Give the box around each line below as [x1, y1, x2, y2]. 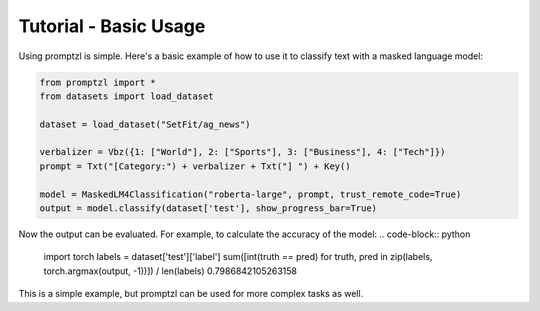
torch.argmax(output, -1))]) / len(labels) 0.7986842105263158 [43, 265, 297, 277]
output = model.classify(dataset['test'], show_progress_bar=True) [39, 203, 378, 214]
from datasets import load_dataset [39, 90, 214, 102]
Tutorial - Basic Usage [18, 15, 206, 37]
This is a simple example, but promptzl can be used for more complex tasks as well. [18, 288, 364, 300]
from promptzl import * [39, 76, 157, 88]
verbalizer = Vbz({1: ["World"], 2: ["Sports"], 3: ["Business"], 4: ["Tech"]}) [39, 146, 446, 158]
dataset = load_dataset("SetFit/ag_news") [39, 118, 251, 130]
